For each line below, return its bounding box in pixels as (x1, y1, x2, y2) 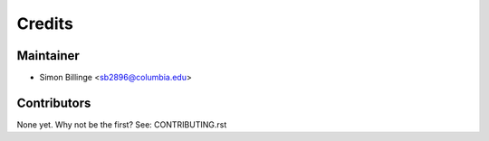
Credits (16, 14, 74, 33)
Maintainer (16, 48, 81, 63)
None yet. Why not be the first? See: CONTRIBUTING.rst (16, 118, 227, 130)
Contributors (16, 95, 91, 110)
